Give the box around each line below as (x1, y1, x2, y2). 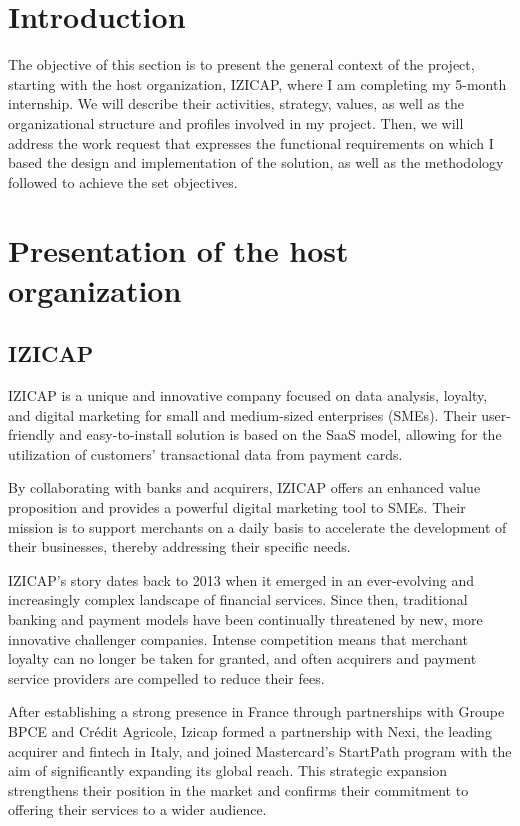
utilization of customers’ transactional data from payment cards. (8, 443, 403, 464)
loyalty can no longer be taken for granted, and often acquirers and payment (8, 648, 477, 669)
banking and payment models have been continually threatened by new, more (8, 608, 483, 629)
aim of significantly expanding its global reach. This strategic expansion (8, 760, 448, 781)
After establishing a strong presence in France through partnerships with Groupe (8, 701, 505, 722)
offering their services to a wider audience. (8, 799, 267, 820)
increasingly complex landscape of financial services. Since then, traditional (8, 589, 468, 610)
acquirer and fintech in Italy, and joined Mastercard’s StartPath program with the (8, 740, 512, 761)
